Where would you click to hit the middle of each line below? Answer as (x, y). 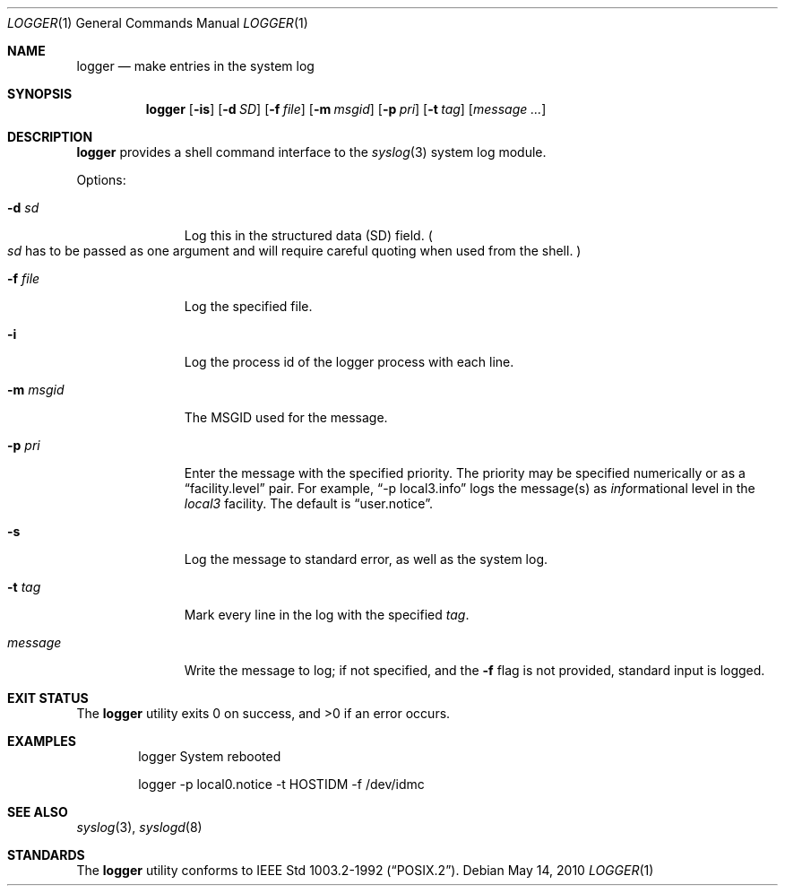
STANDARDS (46, 855)
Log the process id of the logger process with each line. (349, 362)
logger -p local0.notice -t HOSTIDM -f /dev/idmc (281, 784)
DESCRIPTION (50, 137)
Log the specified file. (248, 306)
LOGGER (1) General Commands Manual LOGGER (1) (158, 23)
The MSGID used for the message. (286, 417)
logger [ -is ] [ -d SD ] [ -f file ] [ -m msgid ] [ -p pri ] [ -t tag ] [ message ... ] (346, 109)
